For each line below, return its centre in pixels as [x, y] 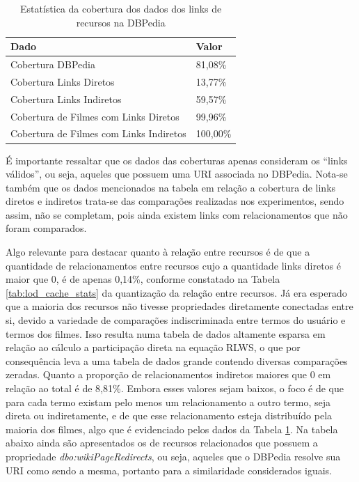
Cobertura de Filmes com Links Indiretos [98, 133]
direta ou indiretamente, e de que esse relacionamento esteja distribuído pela [169, 415]
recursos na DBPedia [121, 22]
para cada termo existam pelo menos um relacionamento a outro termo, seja [168, 402]
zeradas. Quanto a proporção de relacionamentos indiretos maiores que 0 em [168, 374]
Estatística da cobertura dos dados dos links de [121, 8]
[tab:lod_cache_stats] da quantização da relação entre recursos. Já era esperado [176, 292]
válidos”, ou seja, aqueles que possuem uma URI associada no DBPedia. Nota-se [177, 174]
